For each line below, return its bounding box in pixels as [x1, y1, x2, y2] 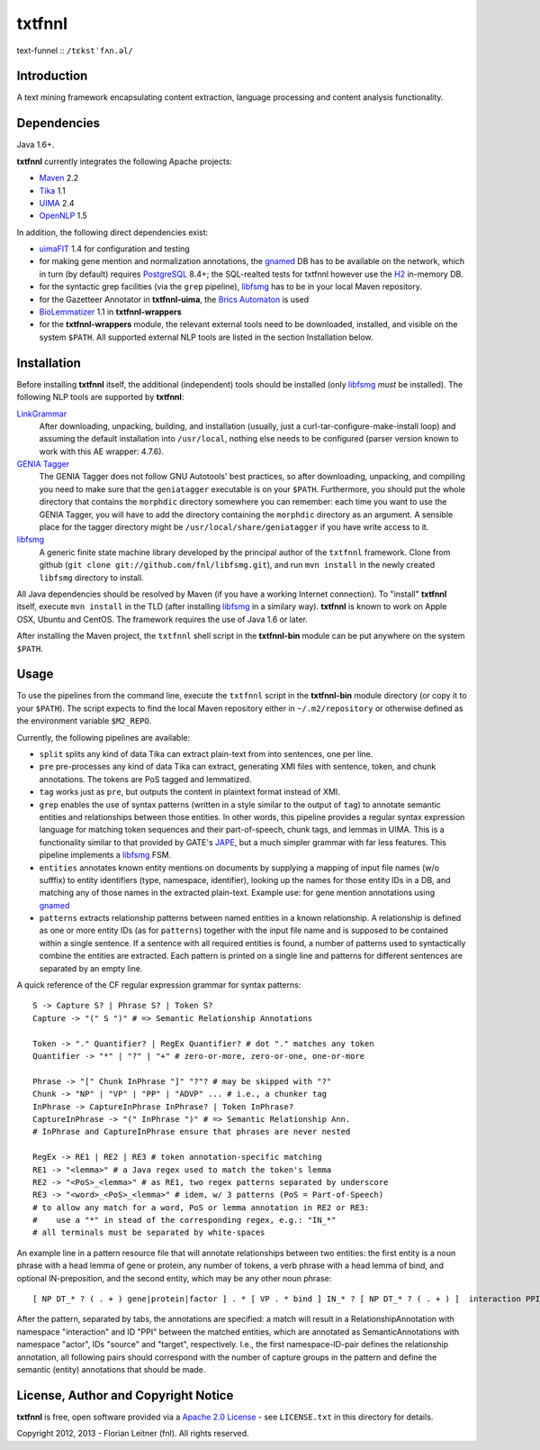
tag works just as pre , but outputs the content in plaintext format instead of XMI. [39, 787, 341, 798]
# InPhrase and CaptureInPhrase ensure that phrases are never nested [32, 1126, 351, 1137]
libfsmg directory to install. [39, 572, 144, 583]
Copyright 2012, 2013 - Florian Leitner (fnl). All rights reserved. [16, 1428, 249, 1439]
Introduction [16, 68, 88, 84]
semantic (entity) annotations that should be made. [16, 1363, 206, 1374]
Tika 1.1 [39, 185, 67, 196]
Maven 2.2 [39, 172, 79, 184]
